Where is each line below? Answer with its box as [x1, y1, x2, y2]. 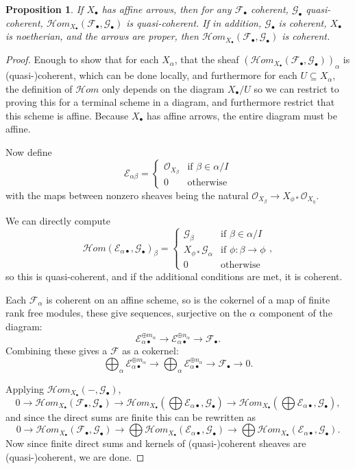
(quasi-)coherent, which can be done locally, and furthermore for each [5, 68, 297, 82]
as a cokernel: [122, 343, 179, 358]
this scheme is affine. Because [5, 108, 129, 122]
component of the [258, 306, 332, 320]
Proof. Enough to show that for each [5, 52, 159, 67]
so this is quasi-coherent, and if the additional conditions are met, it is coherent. [5, 268, 343, 283]
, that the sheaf [174, 52, 239, 67]
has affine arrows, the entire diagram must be [146, 108, 337, 122]
